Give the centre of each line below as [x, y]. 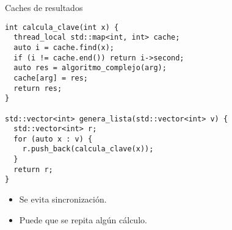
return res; [38, 88]
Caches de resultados [44, 7]
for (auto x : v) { [53, 139]
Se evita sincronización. [63, 199]
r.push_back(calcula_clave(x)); [88, 149]
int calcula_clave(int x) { [62, 27]
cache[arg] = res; [51, 78]
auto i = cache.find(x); [64, 47]
